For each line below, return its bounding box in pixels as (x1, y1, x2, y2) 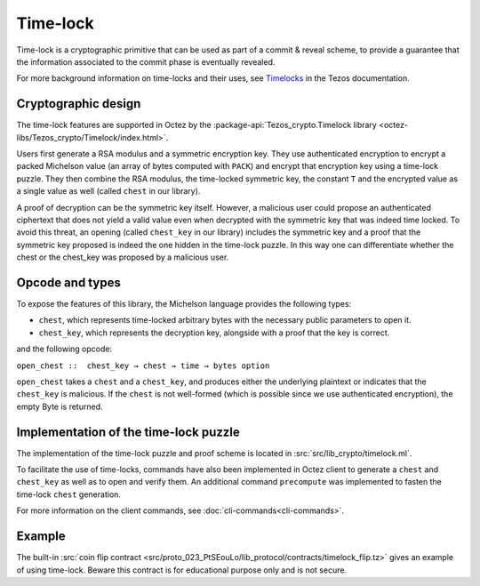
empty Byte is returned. (16, 401, 103, 412)
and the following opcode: (16, 343, 113, 355)
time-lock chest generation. (16, 489, 122, 500)
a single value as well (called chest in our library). (16, 186, 201, 197)
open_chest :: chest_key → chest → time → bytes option (16, 360, 270, 371)
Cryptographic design (16, 96, 141, 111)
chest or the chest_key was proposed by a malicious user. (16, 252, 229, 262)
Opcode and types (16, 275, 122, 290)
